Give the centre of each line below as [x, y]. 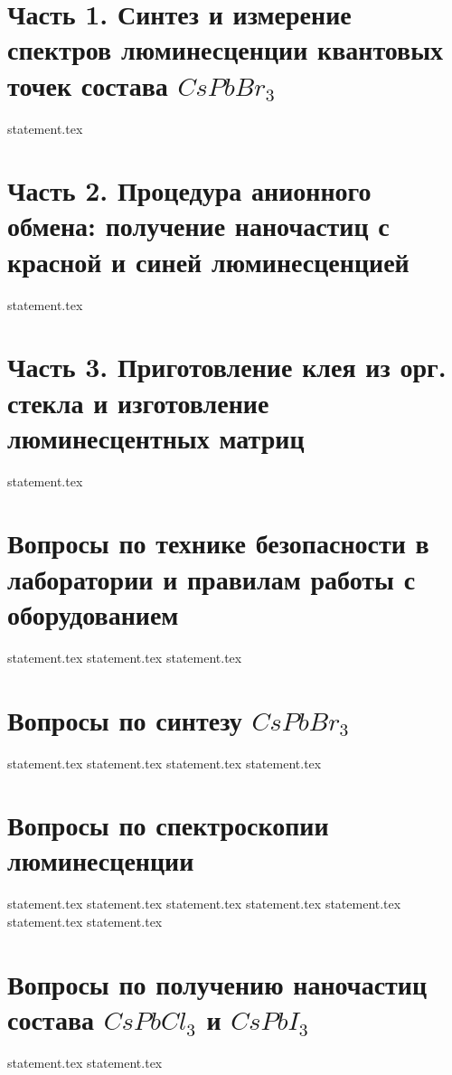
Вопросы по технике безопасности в [218, 543]
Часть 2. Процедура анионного [189, 190]
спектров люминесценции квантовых [226, 49]
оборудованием [93, 613]
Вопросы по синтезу [125, 719]
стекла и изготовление [138, 402]
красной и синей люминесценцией [208, 261]
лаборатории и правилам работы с [212, 578]
